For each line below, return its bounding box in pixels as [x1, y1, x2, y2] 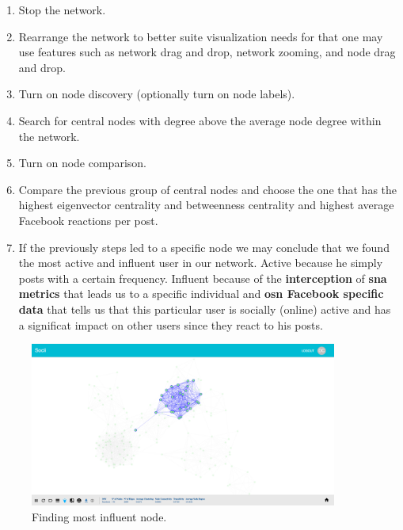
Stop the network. [18, 2, 106, 17]
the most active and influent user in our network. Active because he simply [18, 254, 383, 271]
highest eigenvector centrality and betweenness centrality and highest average [18, 196, 394, 213]
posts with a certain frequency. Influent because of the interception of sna [18, 269, 387, 286]
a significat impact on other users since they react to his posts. [18, 316, 323, 333]
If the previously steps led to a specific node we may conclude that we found [18, 238, 390, 255]
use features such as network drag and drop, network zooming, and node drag [18, 44, 396, 60]
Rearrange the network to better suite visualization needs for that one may [18, 28, 383, 44]
